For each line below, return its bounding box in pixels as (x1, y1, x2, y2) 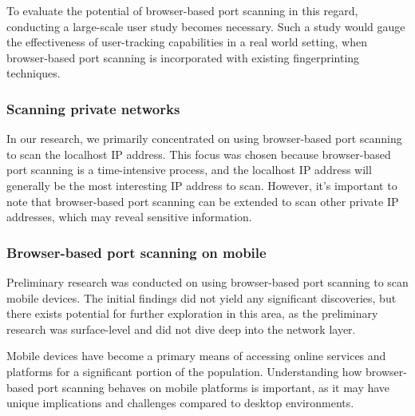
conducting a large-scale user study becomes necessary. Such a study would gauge (6, 18, 405, 34)
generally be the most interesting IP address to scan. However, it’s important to (6, 176, 397, 193)
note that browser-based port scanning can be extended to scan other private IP (6, 192, 399, 209)
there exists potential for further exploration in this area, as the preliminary (6, 305, 378, 322)
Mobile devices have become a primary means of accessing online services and (6, 347, 386, 364)
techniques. (6, 65, 61, 81)
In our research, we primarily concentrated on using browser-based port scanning (6, 130, 402, 147)
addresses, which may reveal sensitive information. (6, 208, 252, 225)
